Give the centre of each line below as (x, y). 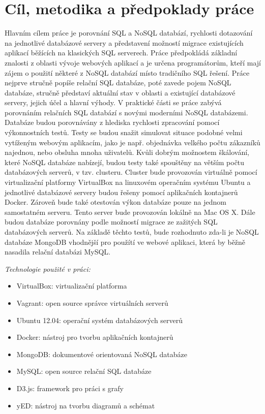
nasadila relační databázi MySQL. (58, 252)
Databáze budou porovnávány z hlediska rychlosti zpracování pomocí (112, 122)
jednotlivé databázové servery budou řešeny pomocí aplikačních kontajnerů (121, 192)
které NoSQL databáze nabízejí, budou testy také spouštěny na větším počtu (125, 162)
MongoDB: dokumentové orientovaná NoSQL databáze (102, 354)
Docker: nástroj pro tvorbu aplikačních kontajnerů (95, 337)
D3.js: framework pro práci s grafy (70, 388)
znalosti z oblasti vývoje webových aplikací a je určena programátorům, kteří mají (133, 62)
